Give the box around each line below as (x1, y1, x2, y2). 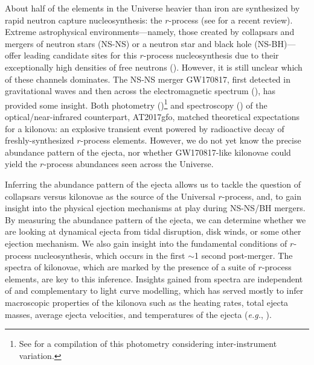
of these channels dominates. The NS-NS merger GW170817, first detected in (5, 72, 290, 85)
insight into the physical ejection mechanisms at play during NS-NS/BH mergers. (5, 202, 306, 214)
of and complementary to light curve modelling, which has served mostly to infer (5, 284, 304, 297)
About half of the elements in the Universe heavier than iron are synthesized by (5, 2, 300, 14)
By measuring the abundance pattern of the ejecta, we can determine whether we (5, 213, 306, 226)
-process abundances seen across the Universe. (43, 157, 214, 170)
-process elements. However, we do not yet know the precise (80, 134, 301, 147)
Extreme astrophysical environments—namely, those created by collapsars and (5, 25, 295, 38)
